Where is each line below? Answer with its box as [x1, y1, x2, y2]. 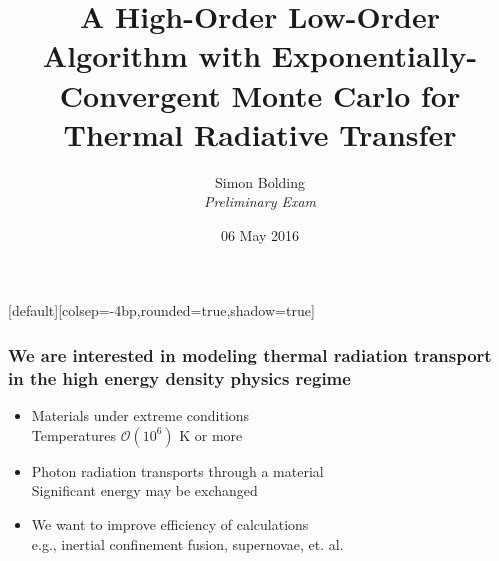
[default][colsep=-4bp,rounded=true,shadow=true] [8, 300, 315, 321]
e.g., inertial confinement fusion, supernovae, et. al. [31, 533, 344, 554]
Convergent [59, 74, 221, 115]
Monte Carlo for [231, 74, 461, 115]
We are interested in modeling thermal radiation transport [8, 342, 492, 367]
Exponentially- [271, 35, 478, 76]
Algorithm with [42, 35, 262, 76]
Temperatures [31, 424, 116, 445]
